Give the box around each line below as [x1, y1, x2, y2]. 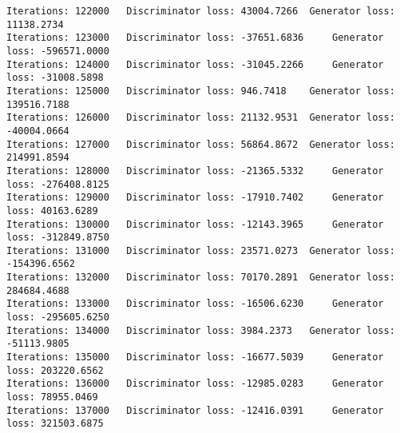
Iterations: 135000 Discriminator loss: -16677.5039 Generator [6, 352, 384, 363]
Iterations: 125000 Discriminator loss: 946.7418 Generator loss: [6, 85, 395, 97]
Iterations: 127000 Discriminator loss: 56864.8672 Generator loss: [6, 138, 395, 150]
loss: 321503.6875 [6, 418, 104, 430]
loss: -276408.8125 [6, 178, 109, 190]
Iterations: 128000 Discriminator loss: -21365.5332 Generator [6, 165, 384, 177]
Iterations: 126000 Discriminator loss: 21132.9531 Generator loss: [6, 112, 395, 124]
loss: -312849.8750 [6, 232, 109, 244]
